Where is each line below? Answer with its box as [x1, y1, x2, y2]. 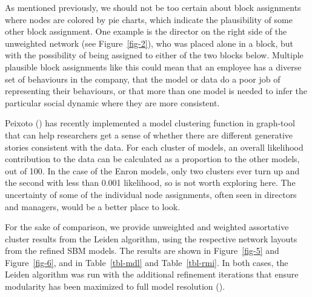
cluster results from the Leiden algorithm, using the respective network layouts [5, 232, 297, 245]
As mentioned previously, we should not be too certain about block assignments [5, 1, 301, 13]
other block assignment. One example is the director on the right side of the [5, 25, 287, 38]
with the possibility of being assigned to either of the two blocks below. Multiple [5, 49, 304, 61]
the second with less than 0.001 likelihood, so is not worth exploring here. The [5, 176, 296, 189]
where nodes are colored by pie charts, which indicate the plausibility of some [5, 13, 293, 26]
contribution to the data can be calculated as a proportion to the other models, [5, 152, 300, 165]
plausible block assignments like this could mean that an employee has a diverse [5, 60, 302, 73]
